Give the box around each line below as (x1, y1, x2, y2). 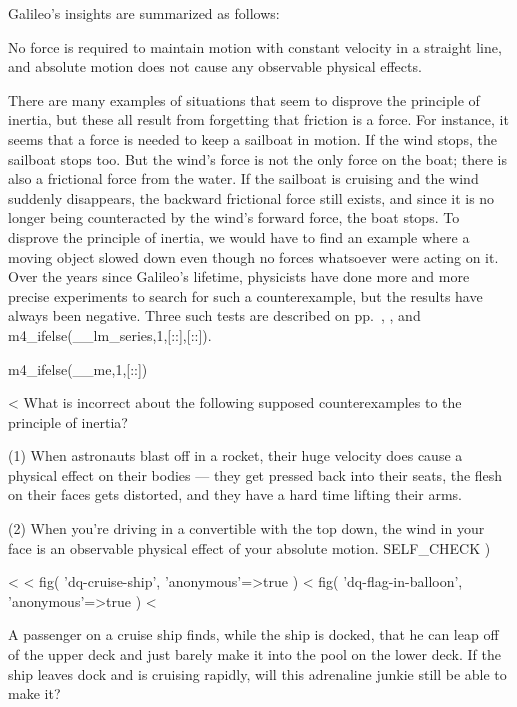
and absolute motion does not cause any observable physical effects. (8, 56, 422, 77)
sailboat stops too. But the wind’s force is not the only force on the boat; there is (8, 148, 507, 169)
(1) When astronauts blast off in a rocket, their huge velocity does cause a (8, 445, 463, 466)
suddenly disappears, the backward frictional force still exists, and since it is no (8, 187, 495, 208)
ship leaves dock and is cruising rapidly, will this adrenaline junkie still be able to (8, 663, 507, 684)
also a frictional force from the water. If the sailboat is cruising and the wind (8, 168, 479, 189)
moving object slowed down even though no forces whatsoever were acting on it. (8, 246, 499, 267)
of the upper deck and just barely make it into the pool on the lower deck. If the (8, 644, 501, 665)
